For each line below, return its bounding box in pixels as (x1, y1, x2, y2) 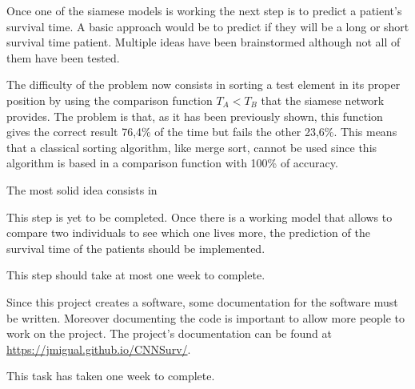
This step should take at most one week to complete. (6, 267, 265, 283)
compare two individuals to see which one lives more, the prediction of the (6, 224, 370, 241)
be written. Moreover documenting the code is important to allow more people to (6, 309, 405, 326)
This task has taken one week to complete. (6, 367, 215, 384)
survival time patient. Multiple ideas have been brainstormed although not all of (6, 34, 401, 50)
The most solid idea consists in (6, 181, 158, 198)
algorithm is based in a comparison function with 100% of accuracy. (6, 154, 338, 171)
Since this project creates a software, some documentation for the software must (6, 293, 398, 310)
